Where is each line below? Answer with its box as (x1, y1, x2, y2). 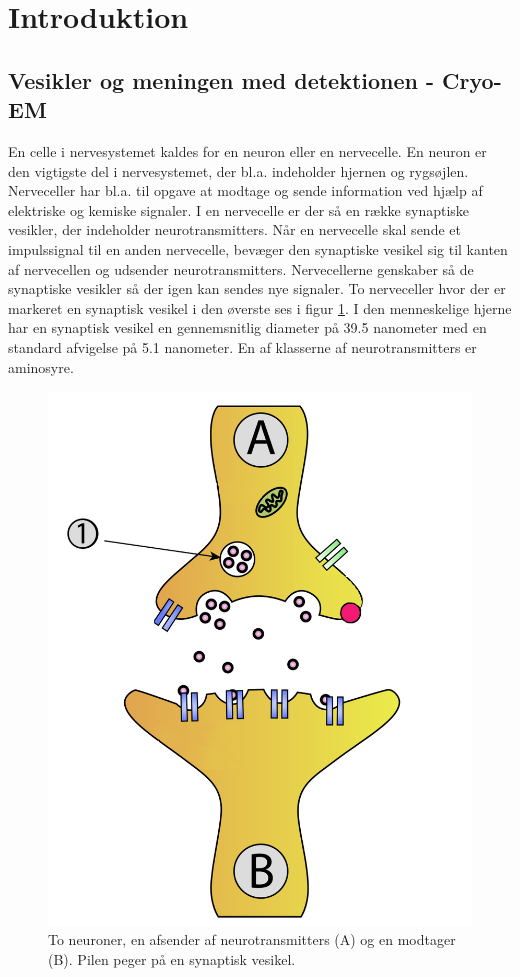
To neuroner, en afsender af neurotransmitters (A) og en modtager (48, 929, 456, 950)
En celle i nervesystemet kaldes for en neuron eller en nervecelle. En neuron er (8, 140, 487, 161)
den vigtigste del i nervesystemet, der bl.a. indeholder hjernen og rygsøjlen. (8, 160, 469, 181)
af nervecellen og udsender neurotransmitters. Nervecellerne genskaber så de (8, 258, 474, 279)
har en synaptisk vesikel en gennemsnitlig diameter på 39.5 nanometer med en (8, 317, 487, 338)
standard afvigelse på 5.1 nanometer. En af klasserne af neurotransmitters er (8, 336, 477, 357)
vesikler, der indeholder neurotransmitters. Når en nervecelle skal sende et (8, 219, 461, 240)
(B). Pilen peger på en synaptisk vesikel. (48, 948, 296, 969)
